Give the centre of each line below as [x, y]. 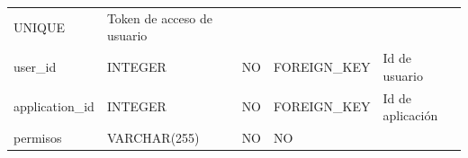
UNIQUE [39, 26]
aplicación [410, 115]
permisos [38, 138]
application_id [54, 106]
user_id [35, 66]
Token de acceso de [159, 18]
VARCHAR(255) [153, 138]
